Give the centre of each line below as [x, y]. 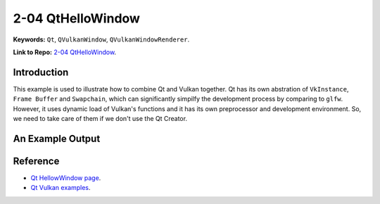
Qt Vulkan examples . [61, 188]
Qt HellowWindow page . [66, 178]
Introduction [41, 72]
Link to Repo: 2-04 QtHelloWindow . [64, 52]
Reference [36, 161]
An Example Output [57, 138]
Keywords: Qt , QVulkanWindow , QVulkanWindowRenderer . [101, 39]
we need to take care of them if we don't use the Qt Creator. [100, 119]
